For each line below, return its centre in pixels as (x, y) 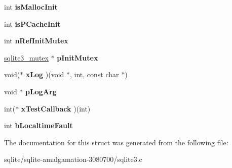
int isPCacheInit (32, 23)
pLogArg (41, 91)
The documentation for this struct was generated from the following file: (116, 142)
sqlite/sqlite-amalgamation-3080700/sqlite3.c (73, 159)
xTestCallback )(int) (56, 108)
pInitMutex (78, 57)
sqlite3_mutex (26, 57)
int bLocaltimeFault (38, 125)
